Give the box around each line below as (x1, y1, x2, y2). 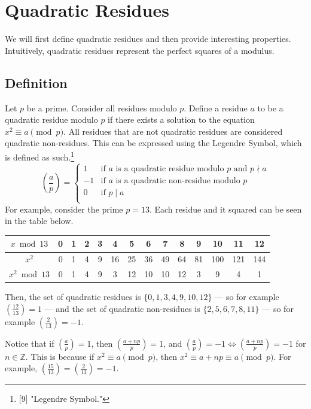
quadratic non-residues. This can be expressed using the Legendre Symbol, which (5, 137, 302, 149)
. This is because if (25, 350, 94, 362)
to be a (257, 101, 283, 114)
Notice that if (5, 337, 54, 349)
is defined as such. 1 (5, 149, 75, 163)
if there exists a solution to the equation (108, 113, 255, 126)
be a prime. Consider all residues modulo (26, 101, 177, 114)
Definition (5, 73, 68, 92)
